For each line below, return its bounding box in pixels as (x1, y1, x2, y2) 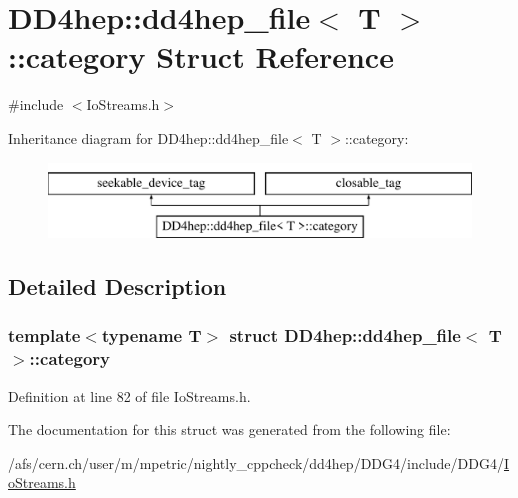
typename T (101, 323, 202, 348)
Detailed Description (8, 271, 227, 302)
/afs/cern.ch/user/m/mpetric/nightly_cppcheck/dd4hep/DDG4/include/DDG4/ (8, 452, 504, 473)
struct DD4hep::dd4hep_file (229, 323, 461, 348)
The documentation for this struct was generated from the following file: (8, 419, 451, 440)
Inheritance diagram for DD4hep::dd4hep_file (8, 127, 289, 148)
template (8, 323, 81, 348)
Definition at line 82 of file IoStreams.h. (8, 385, 251, 406)
